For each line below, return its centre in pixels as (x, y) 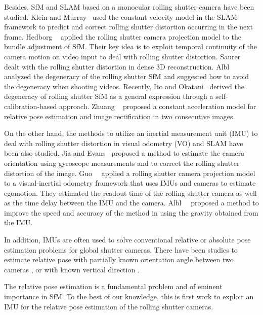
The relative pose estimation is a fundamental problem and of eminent (113, 286)
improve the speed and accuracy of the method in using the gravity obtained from (131, 212)
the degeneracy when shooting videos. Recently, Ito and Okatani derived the (124, 86)
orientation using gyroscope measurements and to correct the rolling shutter (122, 163)
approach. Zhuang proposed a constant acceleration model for (158, 106)
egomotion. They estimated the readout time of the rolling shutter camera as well (130, 192)
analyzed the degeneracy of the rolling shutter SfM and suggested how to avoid (127, 76)
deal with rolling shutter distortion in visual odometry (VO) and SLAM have (124, 143)
